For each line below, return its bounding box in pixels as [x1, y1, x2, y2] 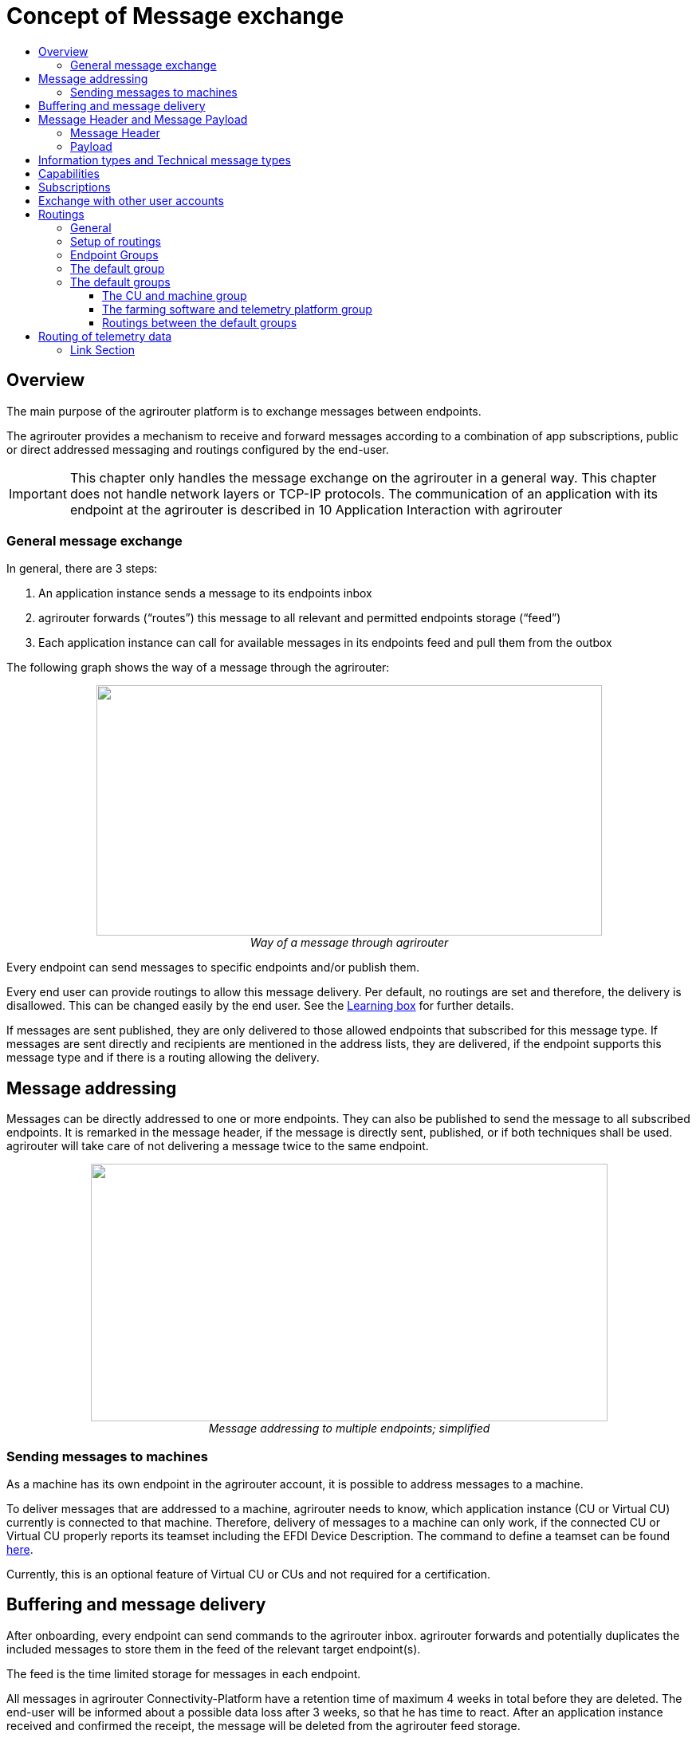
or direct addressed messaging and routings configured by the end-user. [6, 442, 389, 456]
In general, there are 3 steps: [6, 562, 158, 576]
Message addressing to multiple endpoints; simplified [208, 1421, 490, 1436]
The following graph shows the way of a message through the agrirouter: [6, 660, 390, 675]
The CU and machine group [102, 288, 247, 302]
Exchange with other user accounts [38, 193, 224, 207]
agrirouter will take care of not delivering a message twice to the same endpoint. [6, 1139, 429, 1153]
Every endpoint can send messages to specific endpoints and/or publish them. [6, 960, 419, 975]
